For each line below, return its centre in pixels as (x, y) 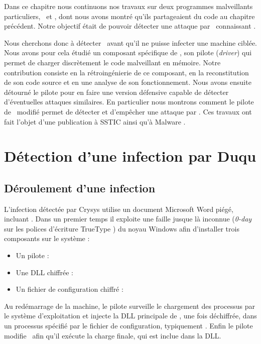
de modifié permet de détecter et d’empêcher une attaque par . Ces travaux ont (128, 111)
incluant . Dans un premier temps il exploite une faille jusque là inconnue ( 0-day (128, 219)
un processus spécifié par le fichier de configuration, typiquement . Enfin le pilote (128, 326)
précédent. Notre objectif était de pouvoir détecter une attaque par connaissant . (130, 26)
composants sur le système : (47, 238)
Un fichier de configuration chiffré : (70, 289)
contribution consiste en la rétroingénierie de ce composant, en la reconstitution (126, 72)
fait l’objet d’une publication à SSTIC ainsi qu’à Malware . (95, 121)
